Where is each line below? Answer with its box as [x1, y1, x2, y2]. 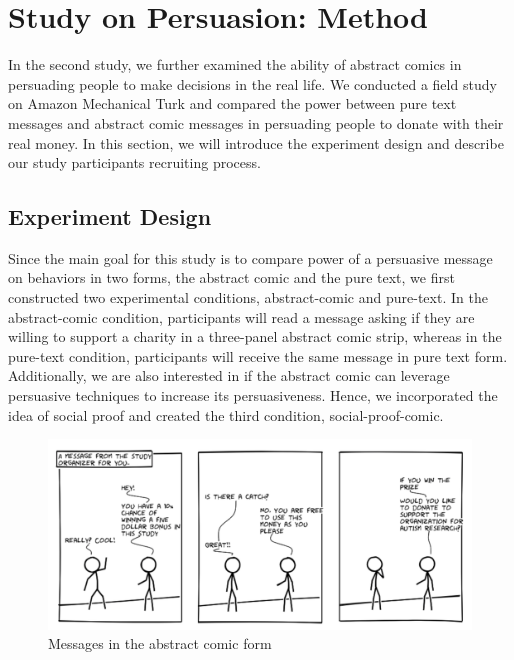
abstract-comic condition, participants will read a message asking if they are [8, 306, 475, 327]
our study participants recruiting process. [8, 152, 261, 173]
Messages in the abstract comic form [48, 633, 272, 654]
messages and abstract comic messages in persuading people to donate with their [8, 112, 504, 133]
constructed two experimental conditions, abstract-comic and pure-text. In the [8, 287, 488, 308]
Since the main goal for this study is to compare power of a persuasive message [8, 247, 493, 268]
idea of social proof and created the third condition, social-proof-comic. [8, 404, 444, 425]
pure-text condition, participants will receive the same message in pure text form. [8, 345, 508, 366]
